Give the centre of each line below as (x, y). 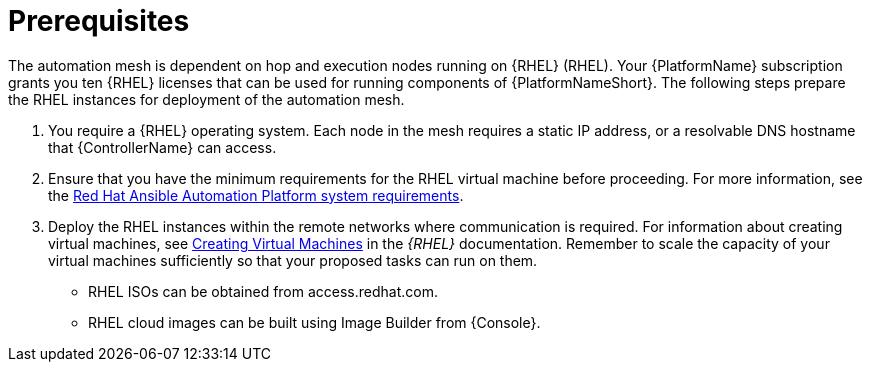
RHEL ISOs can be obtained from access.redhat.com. (263, 291)
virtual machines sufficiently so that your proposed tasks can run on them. (293, 260)
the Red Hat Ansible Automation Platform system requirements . (256, 195)
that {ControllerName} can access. (162, 147)
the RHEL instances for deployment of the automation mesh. (206, 99)
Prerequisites (99, 21)
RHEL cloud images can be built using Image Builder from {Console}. (314, 322)
